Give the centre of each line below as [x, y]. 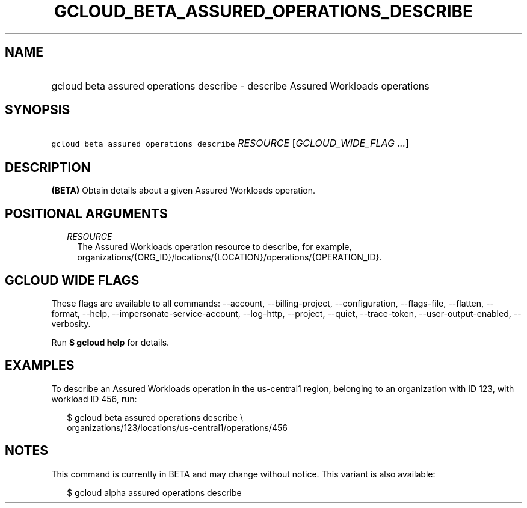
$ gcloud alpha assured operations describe [154, 492]
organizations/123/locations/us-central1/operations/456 [177, 427]
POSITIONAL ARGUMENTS [86, 213]
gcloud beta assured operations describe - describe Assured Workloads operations [240, 86]
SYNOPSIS [38, 110]
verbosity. [71, 323]
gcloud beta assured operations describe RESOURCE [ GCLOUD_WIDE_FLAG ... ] [230, 143]
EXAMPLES [40, 366]
